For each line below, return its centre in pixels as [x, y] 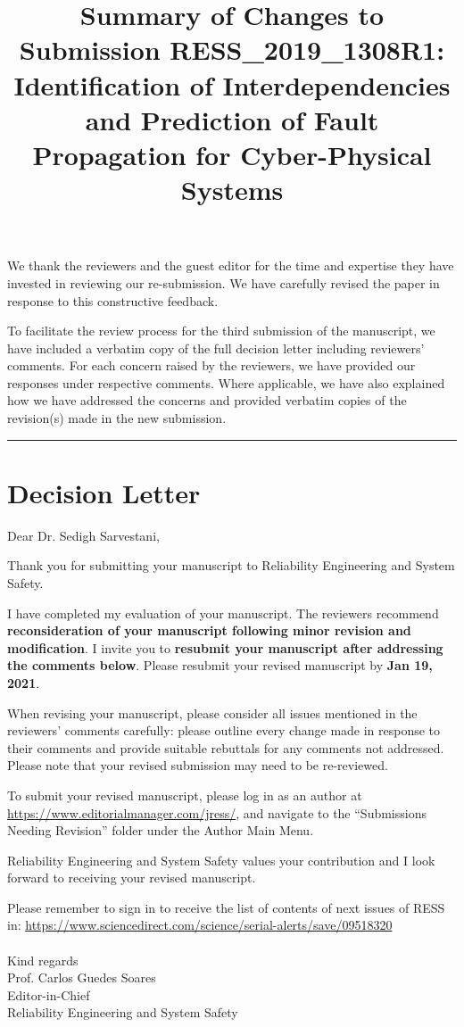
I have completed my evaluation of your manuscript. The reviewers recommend [223, 613]
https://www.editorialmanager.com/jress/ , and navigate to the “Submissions [217, 812]
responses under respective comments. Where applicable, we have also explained [226, 382]
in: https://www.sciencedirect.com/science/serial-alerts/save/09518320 [200, 925]
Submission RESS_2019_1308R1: [232, 50]
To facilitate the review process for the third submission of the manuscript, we [221, 331]
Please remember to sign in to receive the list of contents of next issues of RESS [226, 907]
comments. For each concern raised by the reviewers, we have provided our [211, 365]
